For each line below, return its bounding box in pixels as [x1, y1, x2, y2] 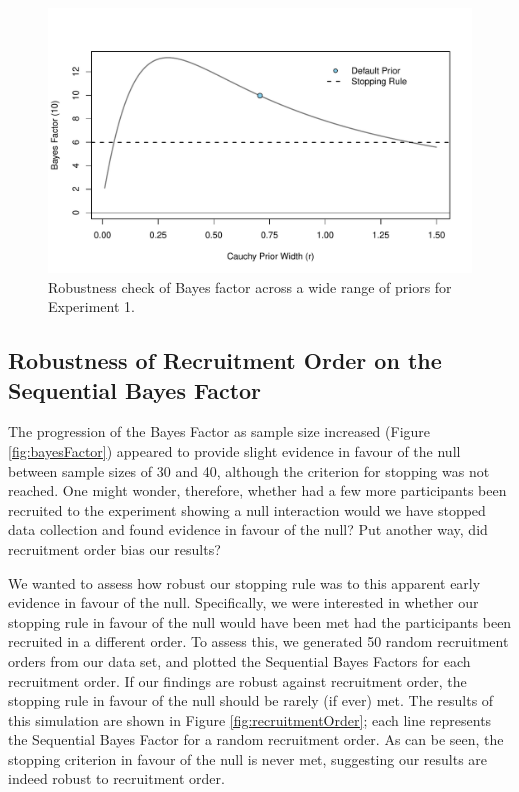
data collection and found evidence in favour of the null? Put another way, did [8, 519, 488, 540]
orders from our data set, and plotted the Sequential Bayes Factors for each [8, 650, 471, 671]
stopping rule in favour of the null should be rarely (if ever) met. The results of [8, 690, 494, 711]
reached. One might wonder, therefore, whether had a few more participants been [8, 480, 507, 501]
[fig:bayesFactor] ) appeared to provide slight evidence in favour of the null [8, 440, 461, 461]
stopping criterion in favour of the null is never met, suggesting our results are [8, 748, 488, 769]
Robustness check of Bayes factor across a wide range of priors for [48, 276, 452, 297]
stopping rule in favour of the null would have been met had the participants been [8, 611, 512, 632]
